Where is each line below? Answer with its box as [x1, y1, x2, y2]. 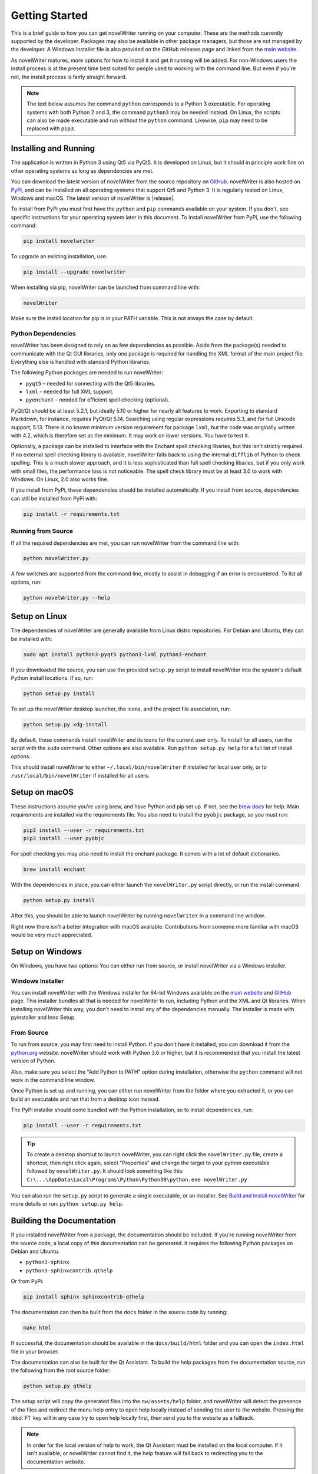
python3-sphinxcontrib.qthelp [25, 1267, 113, 1274]
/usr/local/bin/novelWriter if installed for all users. [11, 772, 150, 779]
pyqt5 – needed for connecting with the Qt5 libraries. [25, 380, 156, 387]
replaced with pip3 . [26, 125, 76, 132]
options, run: [11, 578, 42, 585]
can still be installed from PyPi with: [11, 495, 97, 502]
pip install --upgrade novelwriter [23, 269, 126, 275]
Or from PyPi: [11, 1278, 44, 1285]
